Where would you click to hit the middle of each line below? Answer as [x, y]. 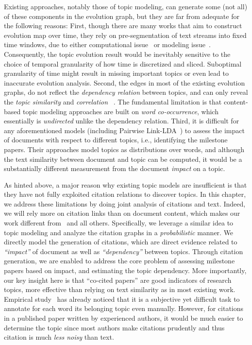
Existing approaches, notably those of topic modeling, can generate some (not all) [126, 6]
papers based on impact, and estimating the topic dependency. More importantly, [125, 270]
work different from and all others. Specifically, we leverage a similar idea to [119, 223]
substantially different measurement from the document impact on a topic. [115, 168]
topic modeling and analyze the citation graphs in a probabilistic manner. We [119, 232]
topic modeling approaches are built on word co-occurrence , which [120, 111]
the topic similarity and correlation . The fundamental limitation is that [113, 101]
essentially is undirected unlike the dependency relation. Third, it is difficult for [122, 121]
